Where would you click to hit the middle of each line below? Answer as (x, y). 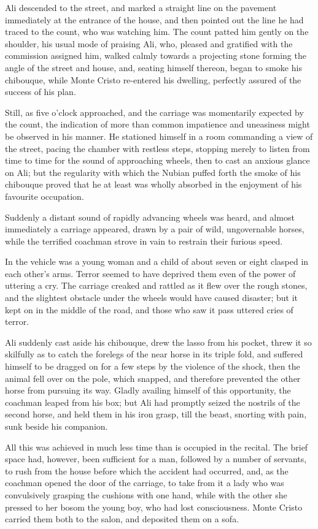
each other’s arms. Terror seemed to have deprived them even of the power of (150, 273)
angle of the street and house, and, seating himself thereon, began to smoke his (153, 67)
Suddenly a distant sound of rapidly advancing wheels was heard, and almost (150, 217)
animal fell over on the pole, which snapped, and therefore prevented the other (153, 378)
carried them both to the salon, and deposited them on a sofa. (122, 519)
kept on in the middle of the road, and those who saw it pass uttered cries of (149, 309)
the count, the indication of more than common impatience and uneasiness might (157, 124)
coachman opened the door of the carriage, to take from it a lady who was (145, 483)
